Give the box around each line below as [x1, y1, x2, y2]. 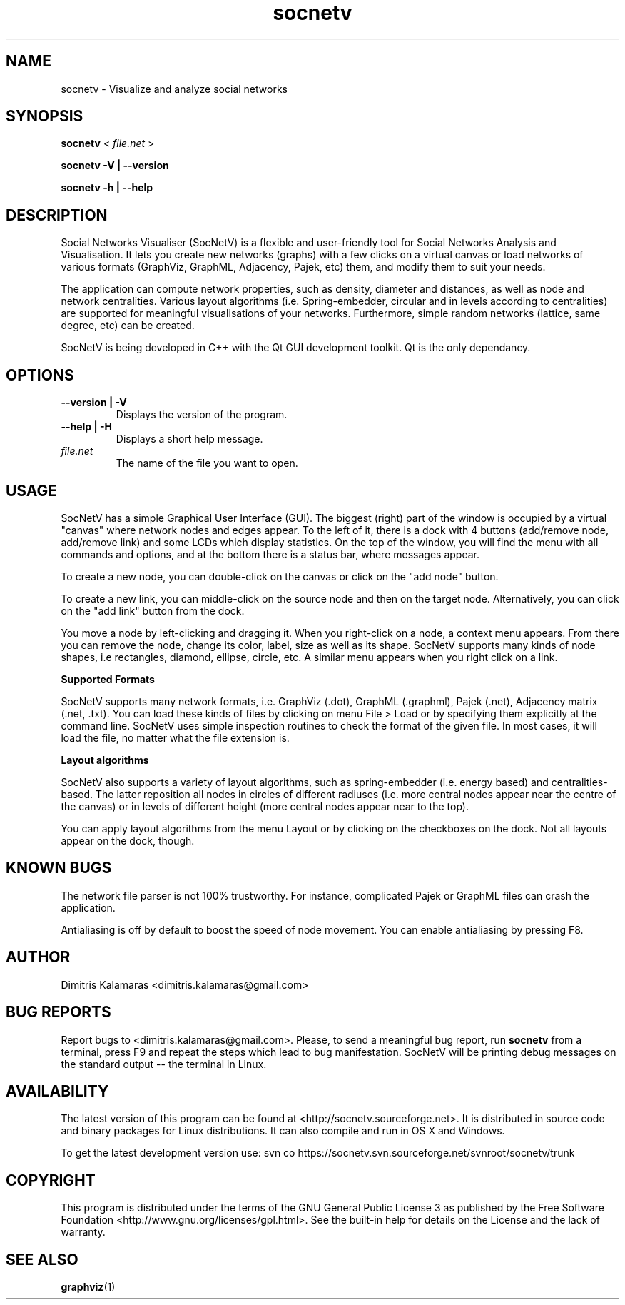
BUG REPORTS [6, 1003, 111, 1022]
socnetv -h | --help [61, 181, 153, 194]
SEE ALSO [6, 1250, 78, 1269]
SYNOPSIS [6, 107, 83, 126]
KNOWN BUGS [6, 859, 112, 877]
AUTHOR [6, 948, 71, 967]
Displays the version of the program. [116, 408, 288, 421]
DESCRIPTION [6, 206, 108, 224]
